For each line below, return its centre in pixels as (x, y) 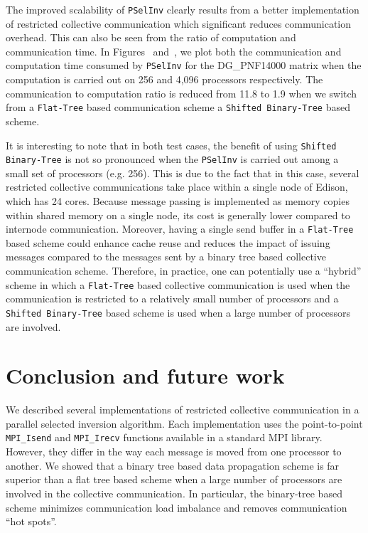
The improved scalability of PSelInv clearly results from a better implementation (183, 9)
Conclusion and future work (145, 375)
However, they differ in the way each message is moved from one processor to (174, 452)
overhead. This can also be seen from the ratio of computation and (151, 37)
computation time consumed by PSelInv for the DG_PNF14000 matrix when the (184, 65)
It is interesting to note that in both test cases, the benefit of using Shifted (171, 145)
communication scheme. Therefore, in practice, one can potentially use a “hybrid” (184, 271)
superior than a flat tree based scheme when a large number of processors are (174, 479)
